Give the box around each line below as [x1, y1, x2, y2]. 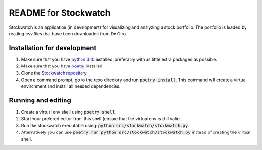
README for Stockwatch [9, 7, 111, 18]
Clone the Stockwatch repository [21, 70, 87, 76]
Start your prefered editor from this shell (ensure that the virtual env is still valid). [21, 116, 182, 121]
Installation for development [9, 44, 97, 52]
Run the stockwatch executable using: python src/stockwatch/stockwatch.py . [21, 123, 189, 129]
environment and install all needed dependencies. [21, 83, 121, 89]
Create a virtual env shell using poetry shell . [21, 109, 116, 115]
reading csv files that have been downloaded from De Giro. [9, 31, 127, 36]
